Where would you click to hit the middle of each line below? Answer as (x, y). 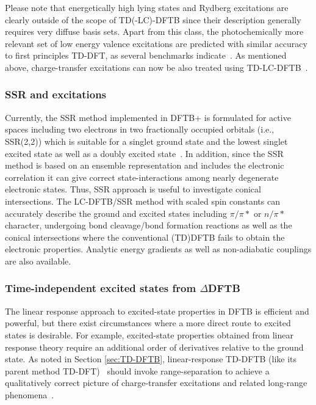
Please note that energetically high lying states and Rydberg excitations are (147, 7)
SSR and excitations (56, 94)
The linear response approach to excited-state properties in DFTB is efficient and (157, 311)
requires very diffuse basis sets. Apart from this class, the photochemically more (154, 31)
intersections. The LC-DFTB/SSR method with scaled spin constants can (142, 201)
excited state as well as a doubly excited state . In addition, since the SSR (144, 153)
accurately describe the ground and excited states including (116, 213)
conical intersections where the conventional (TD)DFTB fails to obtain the (145, 237)
